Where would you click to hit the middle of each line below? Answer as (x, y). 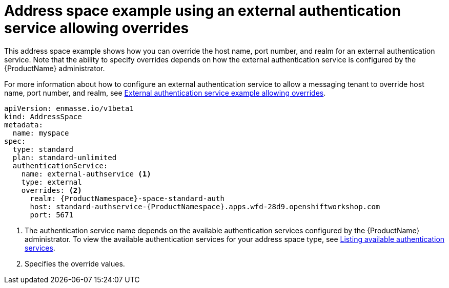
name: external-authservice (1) (86, 174)
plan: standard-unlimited (65, 157)
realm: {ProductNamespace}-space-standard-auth (127, 198)
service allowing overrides (97, 28)
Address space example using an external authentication (202, 11)
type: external (52, 182)
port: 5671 (52, 215)
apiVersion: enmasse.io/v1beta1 (69, 108)
